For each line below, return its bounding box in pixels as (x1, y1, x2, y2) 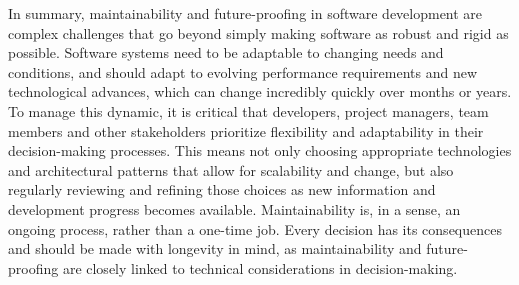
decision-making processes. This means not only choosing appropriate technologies (8, 140, 512, 161)
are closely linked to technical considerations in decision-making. (62, 257, 458, 278)
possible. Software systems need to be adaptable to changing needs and (8, 42, 444, 63)
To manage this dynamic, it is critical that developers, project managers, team (8, 100, 489, 121)
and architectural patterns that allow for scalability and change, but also (8, 159, 454, 180)
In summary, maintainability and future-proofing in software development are (8, 3, 483, 23)
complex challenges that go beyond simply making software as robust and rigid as (8, 22, 509, 43)
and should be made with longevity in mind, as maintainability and (8, 238, 422, 259)
